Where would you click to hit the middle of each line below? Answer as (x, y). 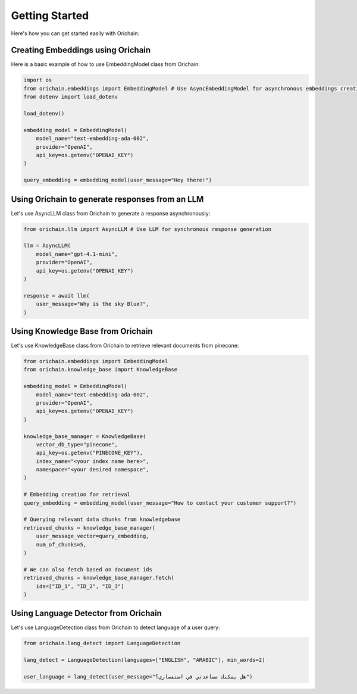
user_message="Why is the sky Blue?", (93, 304)
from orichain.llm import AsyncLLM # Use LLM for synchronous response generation (148, 229)
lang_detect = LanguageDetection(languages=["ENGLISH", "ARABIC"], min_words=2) (144, 660)
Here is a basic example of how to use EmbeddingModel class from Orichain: (106, 64)
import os (38, 80)
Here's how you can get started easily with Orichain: (75, 33)
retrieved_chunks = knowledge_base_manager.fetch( (99, 578)
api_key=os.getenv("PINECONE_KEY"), (89, 453)
